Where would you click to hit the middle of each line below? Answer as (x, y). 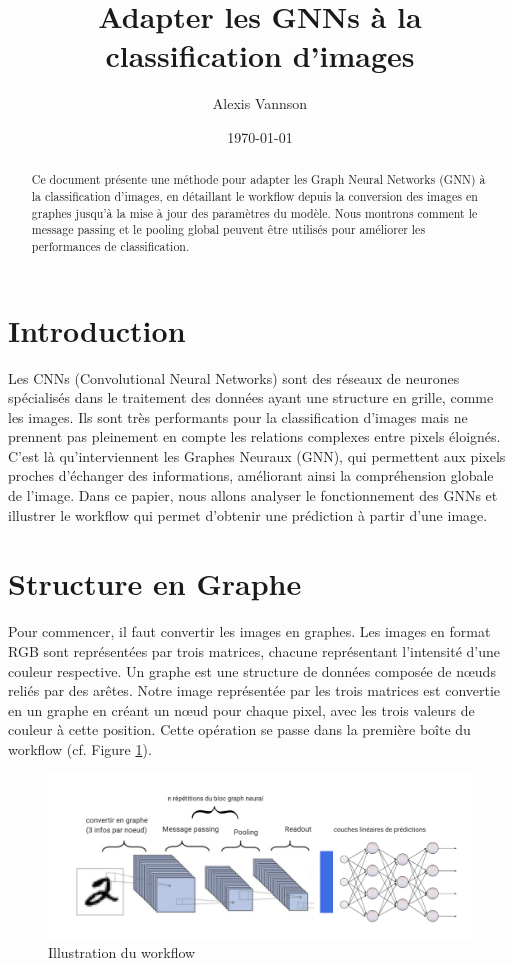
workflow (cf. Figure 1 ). (80, 748)
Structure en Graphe (155, 583)
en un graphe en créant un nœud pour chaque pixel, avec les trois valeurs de (241, 709)
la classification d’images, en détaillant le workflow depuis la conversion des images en (254, 195)
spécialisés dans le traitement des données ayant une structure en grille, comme (251, 397)
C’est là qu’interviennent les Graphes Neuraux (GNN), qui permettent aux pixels (257, 455)
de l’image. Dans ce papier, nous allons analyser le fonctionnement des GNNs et (253, 495)
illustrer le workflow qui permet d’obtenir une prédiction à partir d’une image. (248, 514)
